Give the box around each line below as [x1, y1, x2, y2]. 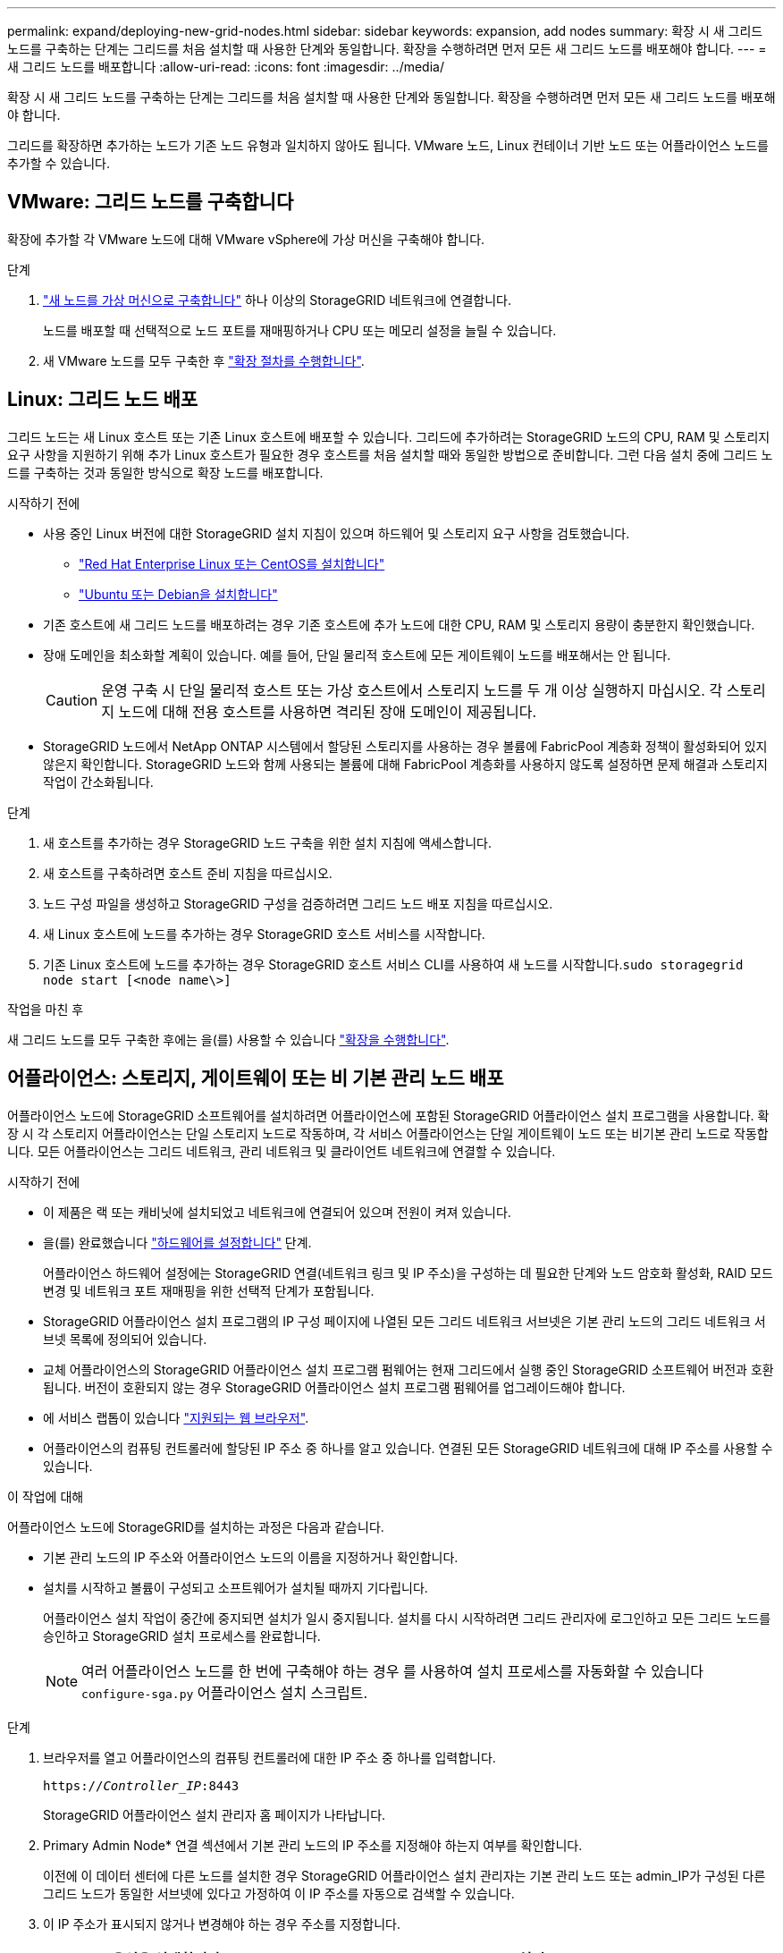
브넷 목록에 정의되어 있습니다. [43, 1331, 207, 1347]
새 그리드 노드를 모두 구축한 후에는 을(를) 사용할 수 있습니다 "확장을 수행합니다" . [7, 1031, 450, 1047]
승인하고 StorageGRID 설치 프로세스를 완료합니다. [43, 1627, 321, 1644]
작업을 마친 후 [7, 1001, 84, 1017]
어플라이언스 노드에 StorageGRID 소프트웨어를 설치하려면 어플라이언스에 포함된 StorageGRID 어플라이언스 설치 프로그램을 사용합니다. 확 [7, 1107, 770, 1123]
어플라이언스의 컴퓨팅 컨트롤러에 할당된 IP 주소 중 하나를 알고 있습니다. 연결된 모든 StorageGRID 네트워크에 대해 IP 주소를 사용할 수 [43, 1440, 773, 1456]
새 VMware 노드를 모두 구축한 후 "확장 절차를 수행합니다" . [43, 352, 365, 368]
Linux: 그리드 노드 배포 [7, 388, 198, 411]
